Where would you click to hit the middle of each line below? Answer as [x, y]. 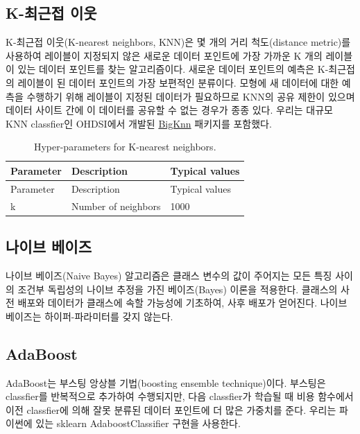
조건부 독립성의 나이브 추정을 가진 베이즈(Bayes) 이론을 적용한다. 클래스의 [178, 289]
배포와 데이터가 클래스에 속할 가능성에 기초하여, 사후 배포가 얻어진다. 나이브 [182, 303]
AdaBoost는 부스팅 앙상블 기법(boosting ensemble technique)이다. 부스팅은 [166, 382]
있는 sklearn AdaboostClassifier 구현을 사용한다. [138, 423]
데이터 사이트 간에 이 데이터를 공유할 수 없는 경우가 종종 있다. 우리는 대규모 [169, 110]
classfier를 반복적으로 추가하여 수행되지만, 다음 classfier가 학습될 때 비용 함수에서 [180, 396]
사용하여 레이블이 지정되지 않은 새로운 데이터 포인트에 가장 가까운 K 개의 [164, 55]
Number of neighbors [116, 206]
